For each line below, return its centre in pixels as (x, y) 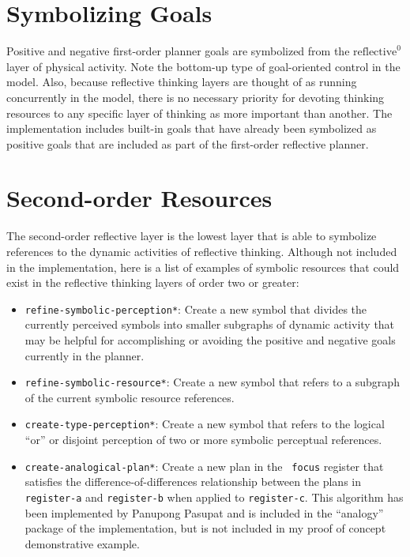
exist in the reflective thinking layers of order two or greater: (153, 282)
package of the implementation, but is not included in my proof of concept (205, 528)
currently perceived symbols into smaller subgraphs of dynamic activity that (210, 324)
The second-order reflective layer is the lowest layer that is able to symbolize (192, 236)
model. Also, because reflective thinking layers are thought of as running (182, 82)
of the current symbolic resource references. (130, 397)
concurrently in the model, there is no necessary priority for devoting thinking (196, 97)
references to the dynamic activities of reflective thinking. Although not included (202, 251)
